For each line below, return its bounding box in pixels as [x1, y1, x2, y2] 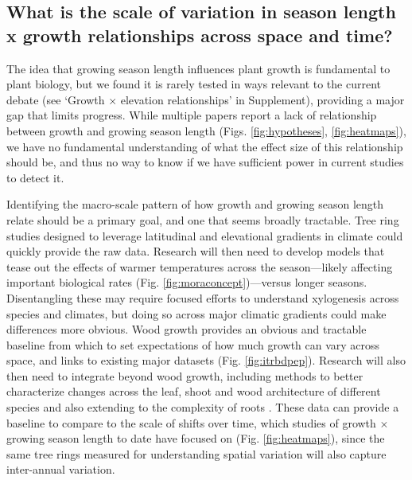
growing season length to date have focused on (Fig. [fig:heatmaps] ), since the [6, 430, 385, 447]
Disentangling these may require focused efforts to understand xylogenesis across [6, 289, 399, 306]
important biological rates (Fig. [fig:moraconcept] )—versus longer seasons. [6, 274, 367, 291]
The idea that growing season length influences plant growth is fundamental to [6, 60, 391, 76]
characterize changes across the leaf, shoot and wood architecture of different [6, 383, 381, 400]
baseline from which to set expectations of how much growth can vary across [6, 336, 380, 353]
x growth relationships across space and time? [6, 22, 393, 47]
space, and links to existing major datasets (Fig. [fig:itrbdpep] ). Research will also [6, 352, 406, 369]
